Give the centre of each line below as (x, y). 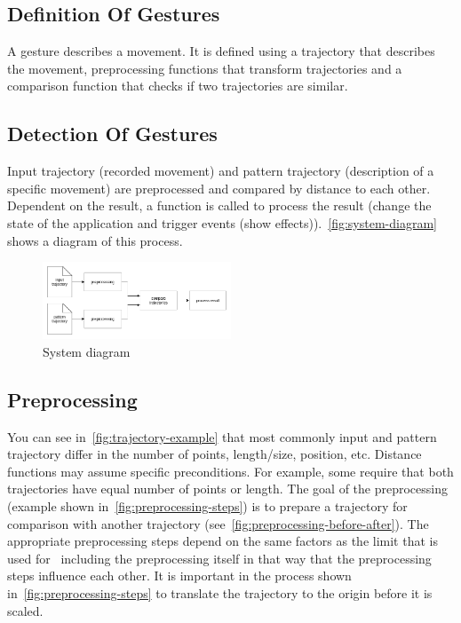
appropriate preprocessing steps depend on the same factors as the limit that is (223, 541)
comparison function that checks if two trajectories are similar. (178, 86)
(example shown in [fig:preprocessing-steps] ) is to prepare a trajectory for (207, 506)
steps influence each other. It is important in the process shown (179, 576)
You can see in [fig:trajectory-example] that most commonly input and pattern (222, 436)
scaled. (25, 610)
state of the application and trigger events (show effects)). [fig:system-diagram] (222, 222)
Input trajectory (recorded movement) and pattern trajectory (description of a (221, 171)
